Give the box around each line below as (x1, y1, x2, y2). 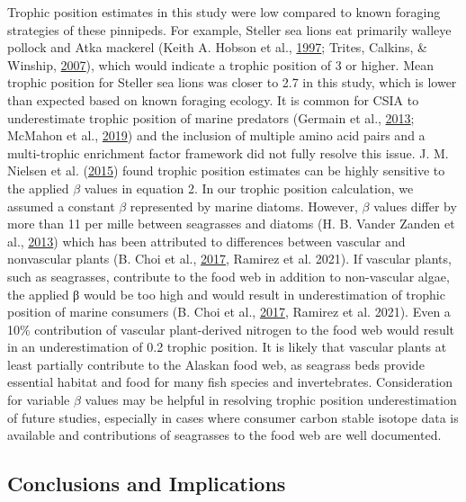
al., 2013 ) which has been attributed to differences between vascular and (7, 231, 406, 250)
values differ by (373, 196, 457, 215)
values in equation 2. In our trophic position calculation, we (84, 178, 414, 197)
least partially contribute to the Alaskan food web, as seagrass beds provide (7, 354, 425, 373)
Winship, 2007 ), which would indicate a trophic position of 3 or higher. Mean (7, 55, 435, 74)
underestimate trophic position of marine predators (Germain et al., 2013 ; (7, 108, 415, 127)
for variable (7, 390, 70, 409)
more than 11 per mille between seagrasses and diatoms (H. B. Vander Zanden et (7, 214, 455, 233)
